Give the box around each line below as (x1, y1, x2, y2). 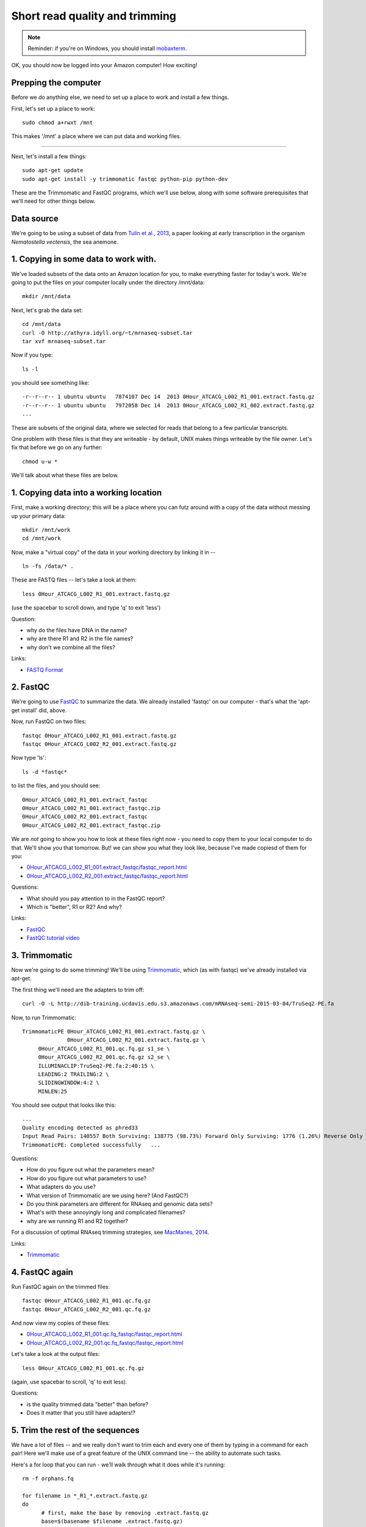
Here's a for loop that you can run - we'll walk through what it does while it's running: (11, 1460, 226, 1468)
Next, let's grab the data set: (11, 306, 83, 314)
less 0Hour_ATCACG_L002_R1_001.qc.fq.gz (22, 1365, 145, 1371)
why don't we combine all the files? (26, 643, 115, 651)
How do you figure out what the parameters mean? (26, 1166, 155, 1173)
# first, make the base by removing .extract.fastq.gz (41, 1509, 209, 1516)
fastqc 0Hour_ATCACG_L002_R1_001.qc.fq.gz (22, 1297, 151, 1304)
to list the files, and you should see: (11, 782, 101, 789)
